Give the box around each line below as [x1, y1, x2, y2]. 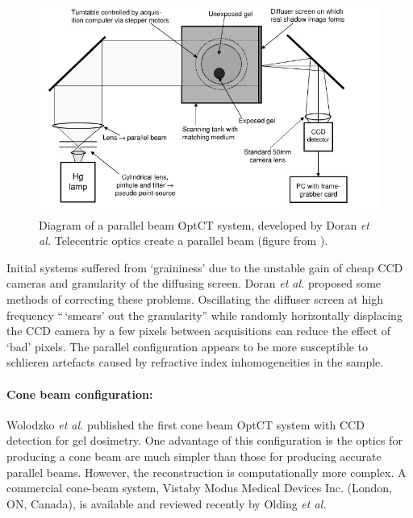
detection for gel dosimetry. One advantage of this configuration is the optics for [6, 432, 403, 449]
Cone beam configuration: [6, 385, 153, 402]
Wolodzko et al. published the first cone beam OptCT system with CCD [6, 416, 365, 433]
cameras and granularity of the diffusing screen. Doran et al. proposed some [6, 275, 382, 292]
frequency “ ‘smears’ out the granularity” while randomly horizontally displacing [6, 306, 403, 323]
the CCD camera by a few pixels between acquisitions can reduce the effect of [6, 322, 391, 339]
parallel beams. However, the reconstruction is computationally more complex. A [6, 463, 407, 480]
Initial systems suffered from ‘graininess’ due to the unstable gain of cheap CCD [6, 259, 403, 276]
